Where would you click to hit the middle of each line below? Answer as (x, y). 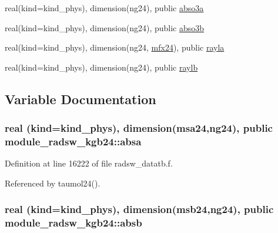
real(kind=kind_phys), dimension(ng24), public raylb (101, 67)
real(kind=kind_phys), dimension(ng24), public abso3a (104, 8)
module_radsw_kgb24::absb (73, 223)
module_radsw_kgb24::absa (73, 141)
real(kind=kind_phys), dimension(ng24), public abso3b (105, 27)
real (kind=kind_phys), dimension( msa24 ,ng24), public (139, 128)
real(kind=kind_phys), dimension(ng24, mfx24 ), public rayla (115, 47)
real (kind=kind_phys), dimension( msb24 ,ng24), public (139, 209)
